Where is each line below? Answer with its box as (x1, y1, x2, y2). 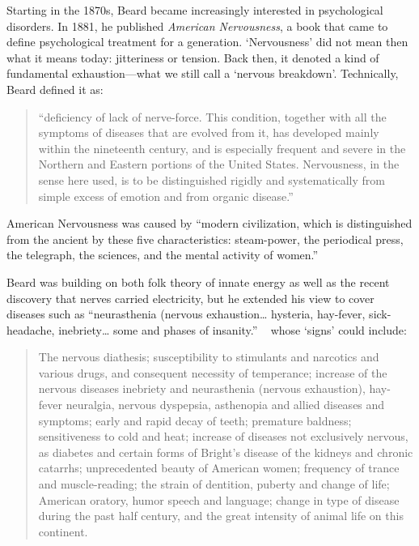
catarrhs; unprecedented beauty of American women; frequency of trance (38, 459, 400, 476)
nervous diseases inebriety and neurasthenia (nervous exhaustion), (38, 380, 366, 397)
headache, (6, 321, 55, 338)
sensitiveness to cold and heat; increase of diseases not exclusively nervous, (38, 428, 408, 445)
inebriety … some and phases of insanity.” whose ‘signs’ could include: (58, 321, 407, 338)
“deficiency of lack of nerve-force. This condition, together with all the (38, 108, 387, 125)
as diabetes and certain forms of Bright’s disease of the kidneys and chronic (38, 443, 413, 460)
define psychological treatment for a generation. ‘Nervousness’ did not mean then (6, 33, 408, 50)
